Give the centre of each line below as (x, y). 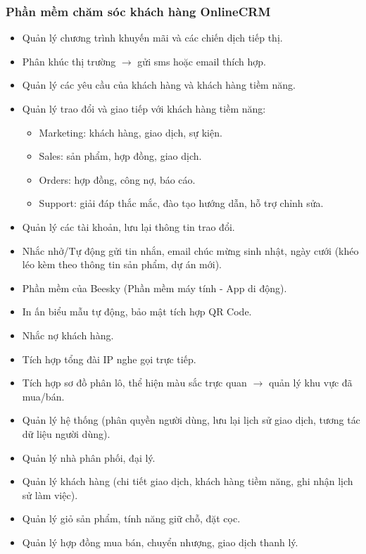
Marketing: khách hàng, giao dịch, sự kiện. (131, 132)
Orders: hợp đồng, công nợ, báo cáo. (117, 179)
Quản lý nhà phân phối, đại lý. (89, 457)
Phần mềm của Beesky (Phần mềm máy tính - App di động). (154, 288)
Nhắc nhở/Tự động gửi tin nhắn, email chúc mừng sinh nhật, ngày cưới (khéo (190, 250)
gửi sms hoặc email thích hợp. (202, 61)
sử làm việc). (50, 495)
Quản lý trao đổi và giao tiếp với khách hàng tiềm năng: (144, 108)
